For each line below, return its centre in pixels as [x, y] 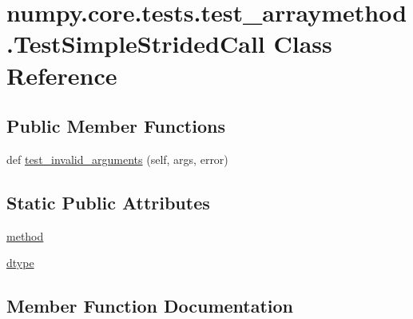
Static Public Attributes [108, 202]
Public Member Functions [116, 126]
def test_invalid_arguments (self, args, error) [117, 159]
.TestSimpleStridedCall [136, 44]
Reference [62, 75]
